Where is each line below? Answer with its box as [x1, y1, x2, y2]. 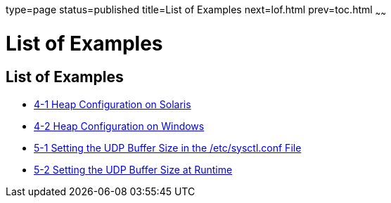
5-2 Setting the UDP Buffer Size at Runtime [34, 163, 233, 176]
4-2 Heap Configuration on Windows [34, 119, 205, 132]
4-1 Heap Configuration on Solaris [34, 98, 191, 110]
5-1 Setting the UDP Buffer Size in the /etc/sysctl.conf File [34, 141, 302, 154]
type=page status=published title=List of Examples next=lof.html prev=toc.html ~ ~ [6, 4, 387, 18]
